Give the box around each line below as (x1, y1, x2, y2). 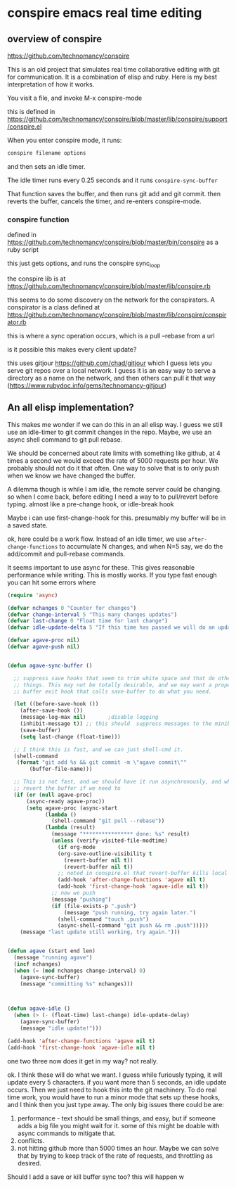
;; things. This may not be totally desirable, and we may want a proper (13, 681, 234, 689)
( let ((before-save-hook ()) (13, 701, 99, 708)
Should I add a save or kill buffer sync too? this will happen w (7, 1173, 185, 1181)
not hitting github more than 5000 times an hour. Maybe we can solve (17, 1144, 219, 1152)
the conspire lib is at (7, 274, 66, 283)
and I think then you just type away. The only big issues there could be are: (7, 1100, 225, 1109)
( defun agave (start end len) (7, 947, 96, 954)
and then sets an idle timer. (7, 162, 86, 170)
